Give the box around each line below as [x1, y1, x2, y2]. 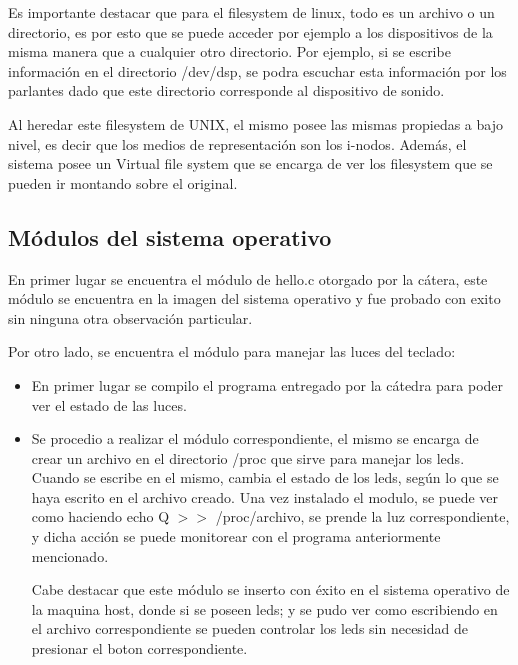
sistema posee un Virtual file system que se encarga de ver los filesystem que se [8, 153, 493, 174]
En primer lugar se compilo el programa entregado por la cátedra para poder [31, 374, 504, 395]
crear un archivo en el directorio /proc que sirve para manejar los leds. [31, 447, 465, 468]
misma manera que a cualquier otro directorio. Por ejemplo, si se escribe [8, 41, 451, 62]
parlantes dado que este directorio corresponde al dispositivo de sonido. [8, 80, 445, 101]
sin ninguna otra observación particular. [8, 307, 253, 328]
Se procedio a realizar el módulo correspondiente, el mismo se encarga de [31, 428, 479, 449]
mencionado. [31, 545, 109, 566]
